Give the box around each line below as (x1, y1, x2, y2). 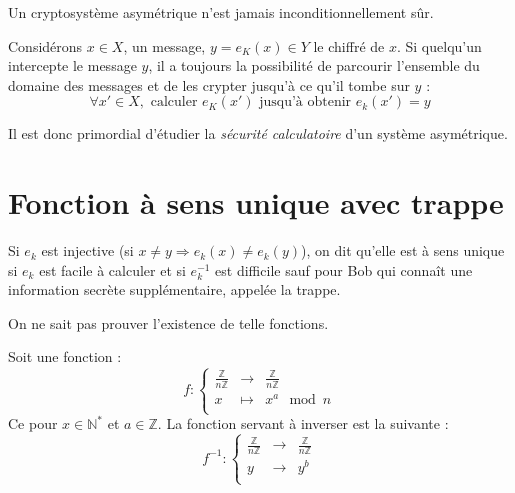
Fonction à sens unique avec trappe (8, 182, 504, 223)
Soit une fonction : (8, 346, 122, 367)
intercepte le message (8, 55, 137, 76)
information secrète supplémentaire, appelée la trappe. (8, 279, 341, 300)
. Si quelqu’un (396, 35, 482, 56)
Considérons (8, 35, 83, 56)
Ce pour (8, 413, 58, 434)
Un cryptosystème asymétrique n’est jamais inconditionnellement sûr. (8, 2, 434, 22)
